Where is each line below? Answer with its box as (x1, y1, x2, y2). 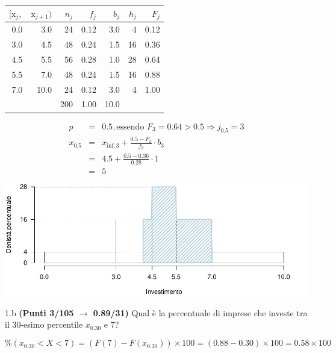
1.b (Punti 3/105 (5, 306, 74, 319)
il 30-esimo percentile (5, 318, 83, 331)
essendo (116, 122, 145, 131)
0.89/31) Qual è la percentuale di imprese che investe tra (93, 306, 308, 319)
